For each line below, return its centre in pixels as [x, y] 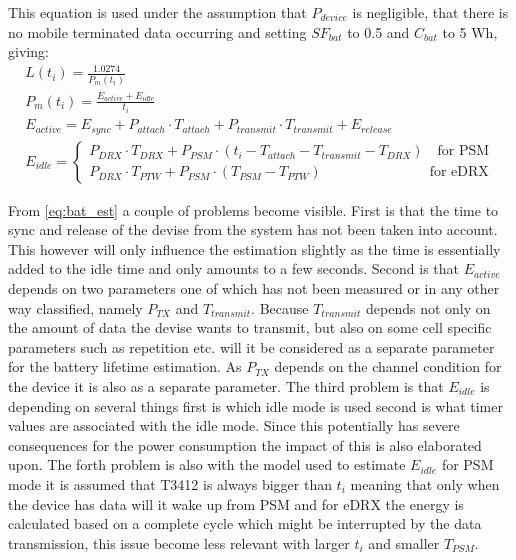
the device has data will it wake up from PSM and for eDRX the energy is [236, 503]
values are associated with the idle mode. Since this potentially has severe [234, 425]
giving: [28, 51]
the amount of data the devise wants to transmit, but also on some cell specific [250, 327]
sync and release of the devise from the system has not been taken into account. [253, 229]
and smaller [404, 542]
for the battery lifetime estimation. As [125, 366]
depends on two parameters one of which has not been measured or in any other [254, 287]
